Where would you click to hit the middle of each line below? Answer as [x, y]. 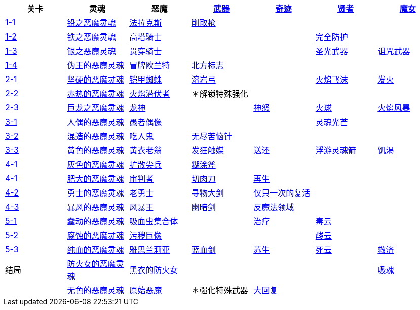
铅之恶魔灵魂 [91, 23]
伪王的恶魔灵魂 [96, 65]
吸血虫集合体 [154, 221]
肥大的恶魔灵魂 [96, 179]
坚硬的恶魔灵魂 [96, 80]
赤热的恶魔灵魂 [96, 94]
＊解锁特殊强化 [220, 94]
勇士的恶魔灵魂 [96, 193]
